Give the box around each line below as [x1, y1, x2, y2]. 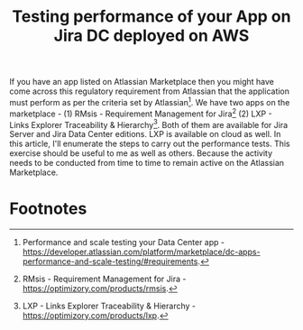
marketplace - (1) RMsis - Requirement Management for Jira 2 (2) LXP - [9, 106, 272, 119]
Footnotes [9, 198, 87, 219]
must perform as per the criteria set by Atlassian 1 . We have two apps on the [9, 96, 290, 107]
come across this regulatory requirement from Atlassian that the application [9, 86, 290, 96]
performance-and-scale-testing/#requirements [22, 256, 198, 267]
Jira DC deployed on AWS [53, 25, 250, 46]
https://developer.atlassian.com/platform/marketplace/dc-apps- [22, 246, 261, 258]
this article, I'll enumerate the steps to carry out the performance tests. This [9, 138, 290, 150]
